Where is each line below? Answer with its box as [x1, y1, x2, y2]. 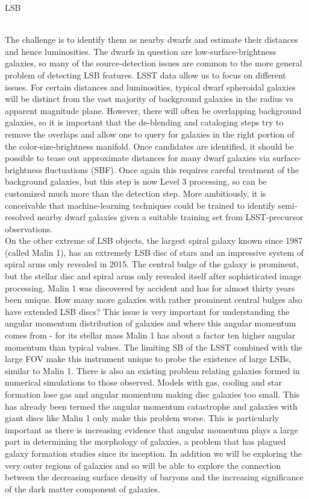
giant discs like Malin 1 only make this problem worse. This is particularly [5, 412, 279, 424]
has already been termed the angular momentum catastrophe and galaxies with [5, 399, 298, 412]
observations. [5, 222, 53, 235]
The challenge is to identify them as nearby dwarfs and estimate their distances [5, 33, 298, 46]
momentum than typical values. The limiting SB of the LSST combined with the [5, 340, 302, 353]
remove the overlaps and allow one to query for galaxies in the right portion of [5, 127, 295, 140]
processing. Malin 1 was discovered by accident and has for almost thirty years [5, 281, 295, 294]
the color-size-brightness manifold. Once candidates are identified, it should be [5, 139, 294, 152]
